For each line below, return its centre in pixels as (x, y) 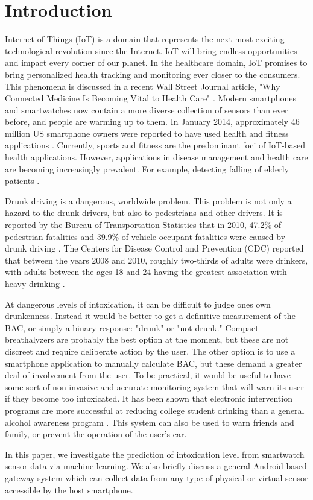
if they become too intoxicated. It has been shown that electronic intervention (149, 398)
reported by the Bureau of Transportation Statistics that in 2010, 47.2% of (143, 225)
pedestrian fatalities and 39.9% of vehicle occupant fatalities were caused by (145, 236)
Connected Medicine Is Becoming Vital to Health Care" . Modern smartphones (150, 98)
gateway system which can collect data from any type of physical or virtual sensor (156, 477)
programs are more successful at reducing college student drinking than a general (155, 410)
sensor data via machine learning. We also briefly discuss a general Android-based (156, 466)
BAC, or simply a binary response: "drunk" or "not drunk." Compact (132, 327)
